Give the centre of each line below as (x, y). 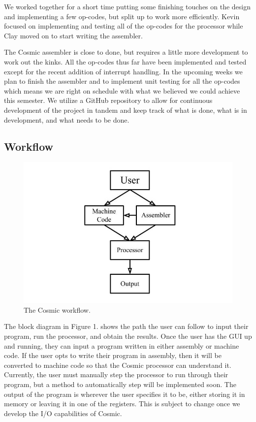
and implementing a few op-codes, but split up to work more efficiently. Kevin (122, 16)
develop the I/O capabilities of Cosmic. (63, 413)
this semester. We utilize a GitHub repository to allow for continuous (108, 100)
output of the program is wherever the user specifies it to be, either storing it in (125, 394)
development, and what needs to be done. (67, 119)
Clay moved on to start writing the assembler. (73, 35)
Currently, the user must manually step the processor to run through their (116, 374)
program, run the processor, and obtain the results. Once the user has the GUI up (128, 336)
